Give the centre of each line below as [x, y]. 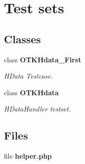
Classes [22, 39]
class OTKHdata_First [43, 59]
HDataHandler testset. [37, 109]
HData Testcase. [29, 76]
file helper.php [28, 156]
